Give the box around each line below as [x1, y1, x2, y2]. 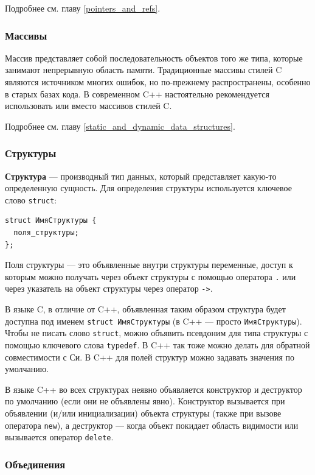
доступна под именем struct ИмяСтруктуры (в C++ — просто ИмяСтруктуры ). [5, 314, 302, 327]
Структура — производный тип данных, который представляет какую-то [5, 169, 277, 182]
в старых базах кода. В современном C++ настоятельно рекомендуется [5, 87, 269, 100]
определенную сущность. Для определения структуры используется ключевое [5, 181, 292, 194]
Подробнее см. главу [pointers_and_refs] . [5, 2, 161, 14]
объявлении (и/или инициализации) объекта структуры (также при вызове [5, 407, 282, 420]
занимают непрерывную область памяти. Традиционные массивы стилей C [5, 63, 282, 76]
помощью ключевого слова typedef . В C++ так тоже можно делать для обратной [5, 339, 310, 351]
